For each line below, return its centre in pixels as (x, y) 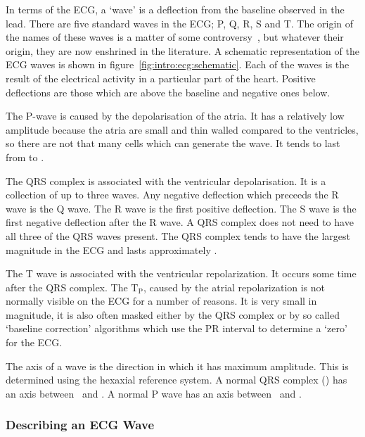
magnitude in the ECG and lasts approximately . (111, 249)
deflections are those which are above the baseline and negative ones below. (168, 92)
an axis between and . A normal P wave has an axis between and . (154, 393)
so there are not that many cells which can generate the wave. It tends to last (173, 143)
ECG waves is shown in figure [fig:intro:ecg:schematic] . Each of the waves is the (178, 64)
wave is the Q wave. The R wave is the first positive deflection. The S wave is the (181, 208)
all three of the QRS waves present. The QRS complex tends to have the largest (178, 235)
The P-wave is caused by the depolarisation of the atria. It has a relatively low (175, 116)
